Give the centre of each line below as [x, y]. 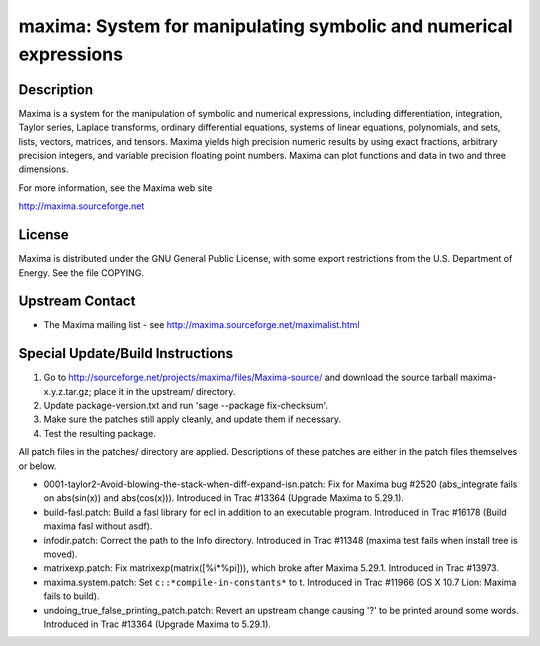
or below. [37, 466]
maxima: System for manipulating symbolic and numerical [266, 26]
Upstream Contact [77, 301]
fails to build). [71, 596]
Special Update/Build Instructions [126, 353]
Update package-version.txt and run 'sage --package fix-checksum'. [186, 406]
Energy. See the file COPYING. [81, 272]
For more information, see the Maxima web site [115, 187]
